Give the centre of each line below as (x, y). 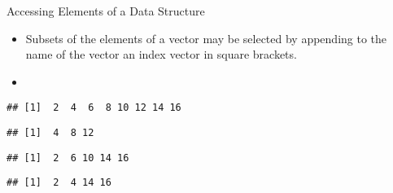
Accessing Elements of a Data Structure (106, 11)
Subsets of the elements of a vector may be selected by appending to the (206, 38)
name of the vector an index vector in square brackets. (161, 54)
